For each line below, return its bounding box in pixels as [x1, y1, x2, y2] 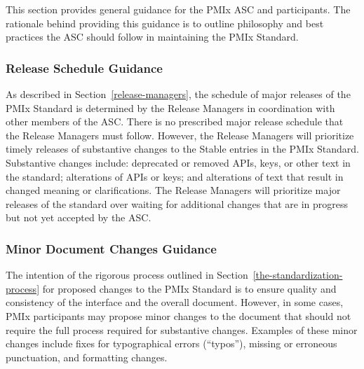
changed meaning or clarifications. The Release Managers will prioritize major [6, 183, 341, 197]
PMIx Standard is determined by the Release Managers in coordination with [6, 100, 335, 115]
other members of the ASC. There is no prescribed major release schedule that [6, 114, 344, 129]
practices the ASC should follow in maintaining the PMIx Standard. [6, 29, 299, 44]
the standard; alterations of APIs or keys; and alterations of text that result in [6, 169, 344, 183]
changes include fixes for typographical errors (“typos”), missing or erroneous [6, 336, 337, 351]
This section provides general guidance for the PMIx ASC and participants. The [6, 2, 351, 16]
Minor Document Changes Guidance [6, 239, 217, 257]
